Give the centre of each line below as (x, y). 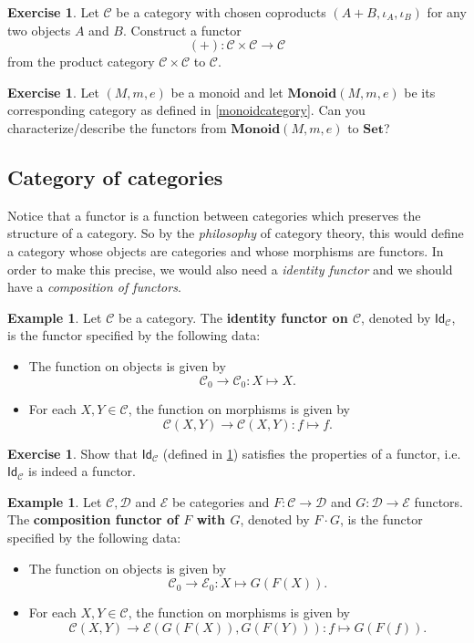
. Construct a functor (182, 30)
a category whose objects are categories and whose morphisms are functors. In (226, 250)
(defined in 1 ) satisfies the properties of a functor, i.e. (312, 453)
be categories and (221, 501)
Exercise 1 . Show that (73, 453)
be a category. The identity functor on (233, 317)
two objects (39, 30)
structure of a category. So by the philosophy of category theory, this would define (236, 233)
